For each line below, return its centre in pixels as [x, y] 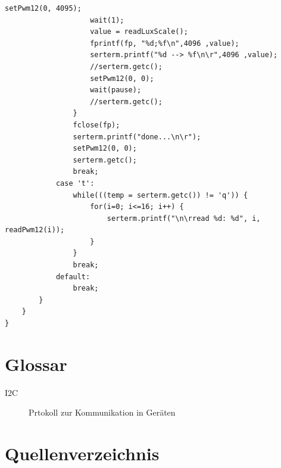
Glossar [36, 364]
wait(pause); [116, 90]
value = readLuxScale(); [139, 32]
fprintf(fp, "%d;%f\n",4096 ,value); [165, 43]
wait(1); [107, 20]
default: [73, 277]
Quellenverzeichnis [82, 453]
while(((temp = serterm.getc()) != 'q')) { [160, 195]
